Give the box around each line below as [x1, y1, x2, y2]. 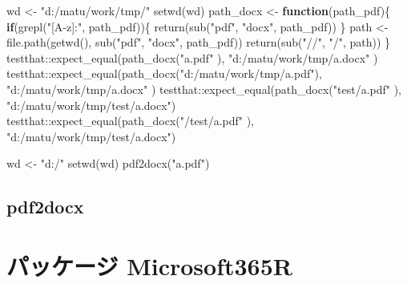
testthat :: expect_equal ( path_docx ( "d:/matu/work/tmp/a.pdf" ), [6, 65, 322, 82]
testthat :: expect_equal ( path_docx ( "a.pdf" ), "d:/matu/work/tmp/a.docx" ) [6, 49, 378, 66]
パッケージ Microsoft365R [6, 249, 292, 282]
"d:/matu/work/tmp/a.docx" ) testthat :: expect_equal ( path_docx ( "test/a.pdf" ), [6, 80, 401, 97]
